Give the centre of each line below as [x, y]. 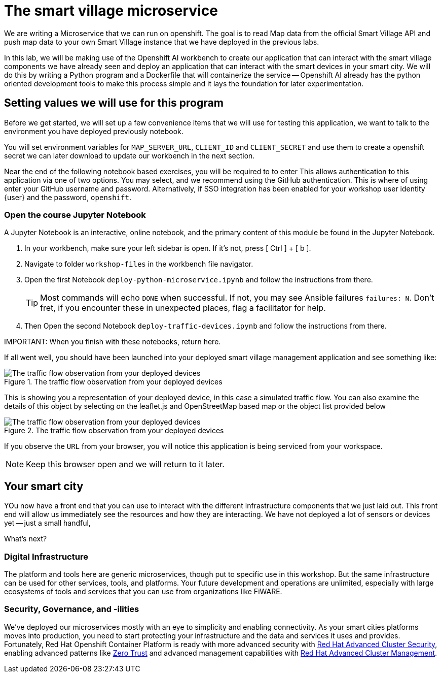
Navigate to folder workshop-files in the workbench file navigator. [139, 264]
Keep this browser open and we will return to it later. [125, 464]
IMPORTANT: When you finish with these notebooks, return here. [113, 342]
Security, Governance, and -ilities [72, 609]
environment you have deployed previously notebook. [94, 131]
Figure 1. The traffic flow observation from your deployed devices [113, 382]
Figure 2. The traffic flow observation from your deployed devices [114, 431]
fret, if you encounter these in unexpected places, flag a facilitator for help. [183, 308]
